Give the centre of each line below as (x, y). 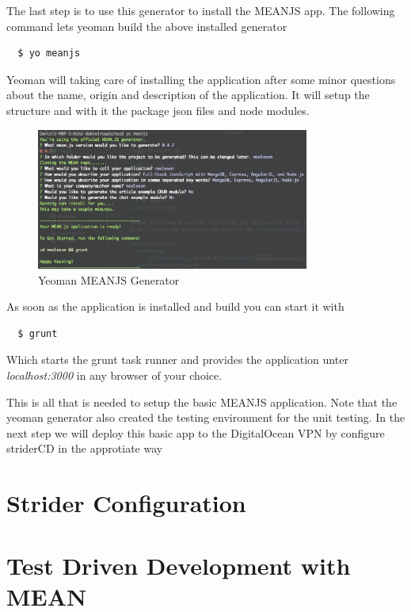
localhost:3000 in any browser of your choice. (114, 375)
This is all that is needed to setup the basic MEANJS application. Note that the (202, 402)
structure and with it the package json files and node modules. (158, 110)
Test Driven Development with (179, 565)
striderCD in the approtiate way (85, 448)
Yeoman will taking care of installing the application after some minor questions (201, 79)
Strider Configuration (126, 503)
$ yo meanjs (49, 54)
